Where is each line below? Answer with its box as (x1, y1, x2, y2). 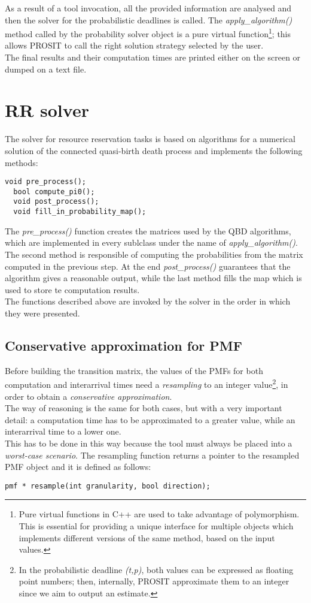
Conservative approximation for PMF (5, 336, 242, 354)
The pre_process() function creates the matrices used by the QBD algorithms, (5, 224, 291, 237)
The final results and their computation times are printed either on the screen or (5, 51, 301, 64)
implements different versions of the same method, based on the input (19, 531, 275, 544)
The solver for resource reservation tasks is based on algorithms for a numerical (5, 132, 295, 145)
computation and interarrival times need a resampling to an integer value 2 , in (5, 376, 288, 390)
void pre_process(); (5, 177, 87, 186)
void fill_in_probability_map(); (13, 207, 147, 216)
